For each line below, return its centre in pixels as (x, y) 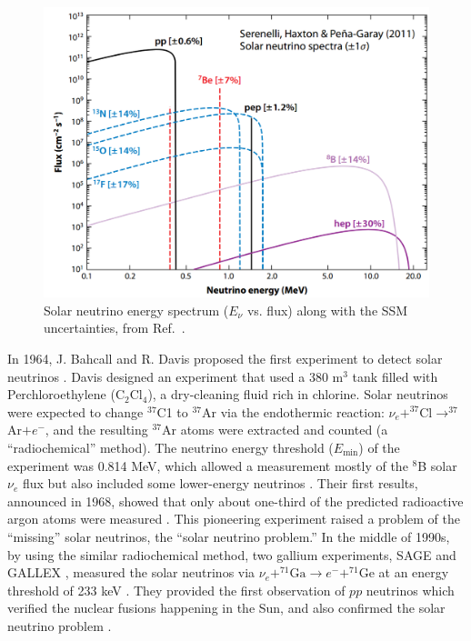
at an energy (414, 572)
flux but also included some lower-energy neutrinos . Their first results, (220, 483)
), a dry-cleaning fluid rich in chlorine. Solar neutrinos (298, 394)
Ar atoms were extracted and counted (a (275, 430)
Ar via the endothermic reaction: (293, 411)
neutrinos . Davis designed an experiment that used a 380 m (175, 376)
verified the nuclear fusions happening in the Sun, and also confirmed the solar (226, 608)
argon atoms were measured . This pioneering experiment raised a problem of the (234, 519)
